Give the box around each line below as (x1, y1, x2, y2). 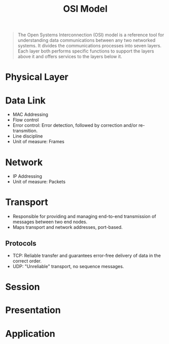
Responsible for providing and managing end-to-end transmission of (12, 214, 156, 220)
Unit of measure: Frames (12, 139, 64, 145)
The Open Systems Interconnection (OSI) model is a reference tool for (17, 32, 164, 38)
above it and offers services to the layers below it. (17, 54, 122, 60)
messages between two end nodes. (12, 219, 88, 225)
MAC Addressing (12, 112, 48, 118)
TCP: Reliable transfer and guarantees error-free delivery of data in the (12, 253, 161, 258)
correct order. (12, 258, 42, 264)
